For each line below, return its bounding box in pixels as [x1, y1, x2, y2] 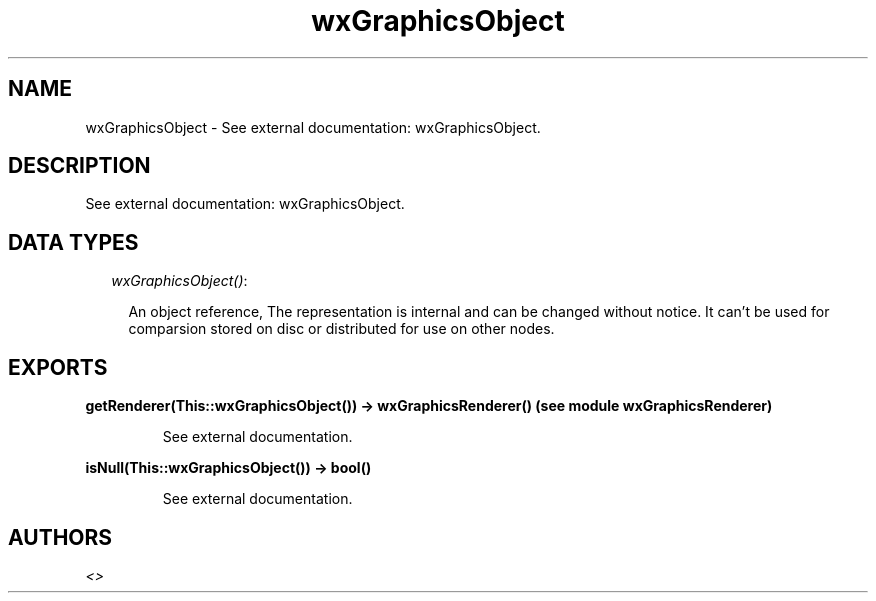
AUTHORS [8, 524, 113, 550]
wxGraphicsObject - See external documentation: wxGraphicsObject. [85, 118, 541, 136]
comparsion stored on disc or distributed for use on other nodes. [128, 320, 555, 338]
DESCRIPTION [8, 153, 151, 179]
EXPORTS [8, 354, 108, 380]
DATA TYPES [8, 229, 139, 255]
